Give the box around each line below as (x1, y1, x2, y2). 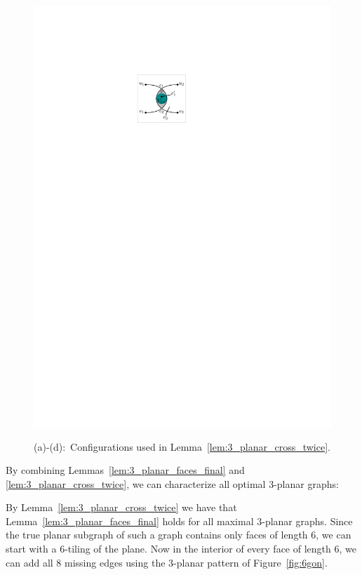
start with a (6, 541, 57, 556)
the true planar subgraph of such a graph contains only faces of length (6, 527, 308, 542)
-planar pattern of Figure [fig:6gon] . (173, 555, 328, 569)
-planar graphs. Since (262, 513, 353, 528)
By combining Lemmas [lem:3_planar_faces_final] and (6, 463, 245, 477)
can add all (6, 555, 53, 569)
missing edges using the (65, 555, 166, 569)
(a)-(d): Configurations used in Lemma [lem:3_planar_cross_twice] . (34, 439, 330, 454)
